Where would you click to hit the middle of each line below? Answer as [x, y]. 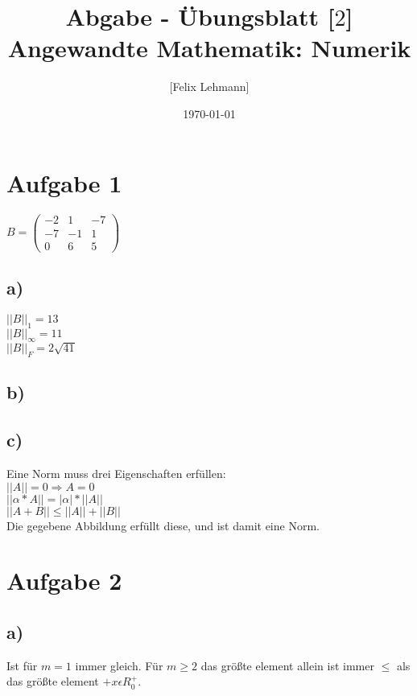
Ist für [22, 665]
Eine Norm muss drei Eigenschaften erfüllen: [116, 473]
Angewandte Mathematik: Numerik [209, 48]
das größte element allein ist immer [287, 665]
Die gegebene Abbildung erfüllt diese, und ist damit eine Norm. [163, 525]
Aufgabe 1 [64, 182]
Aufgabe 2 [64, 581]
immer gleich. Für [119, 665]
